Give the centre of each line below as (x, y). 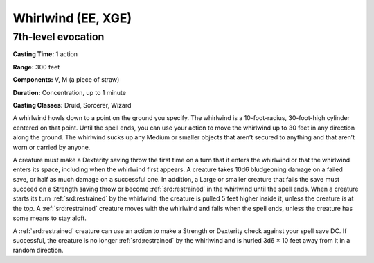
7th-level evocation (59, 37)
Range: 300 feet (36, 67)
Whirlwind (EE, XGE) (72, 18)
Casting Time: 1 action (45, 54)
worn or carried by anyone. (52, 147)
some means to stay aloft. (50, 218)
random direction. (38, 251)
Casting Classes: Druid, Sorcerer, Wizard (72, 105)
